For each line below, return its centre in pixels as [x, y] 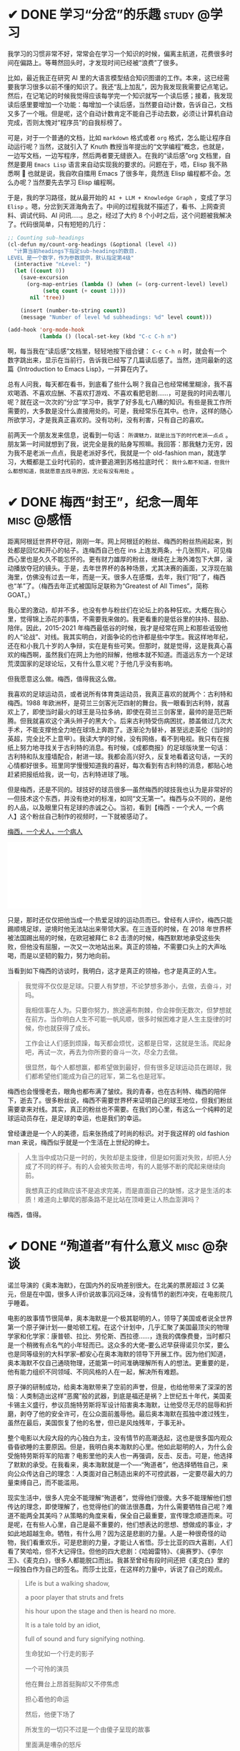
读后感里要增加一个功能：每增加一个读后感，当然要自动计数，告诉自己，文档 [120, 104]
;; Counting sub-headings [46, 238]
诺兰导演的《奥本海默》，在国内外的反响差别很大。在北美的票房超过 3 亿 [113, 1285]
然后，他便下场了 [50, 1715]
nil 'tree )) [47, 297]
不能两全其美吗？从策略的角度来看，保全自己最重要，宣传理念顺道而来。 [120, 1516]
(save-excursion [45, 278]
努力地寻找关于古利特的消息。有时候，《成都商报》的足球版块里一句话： [125, 748]
